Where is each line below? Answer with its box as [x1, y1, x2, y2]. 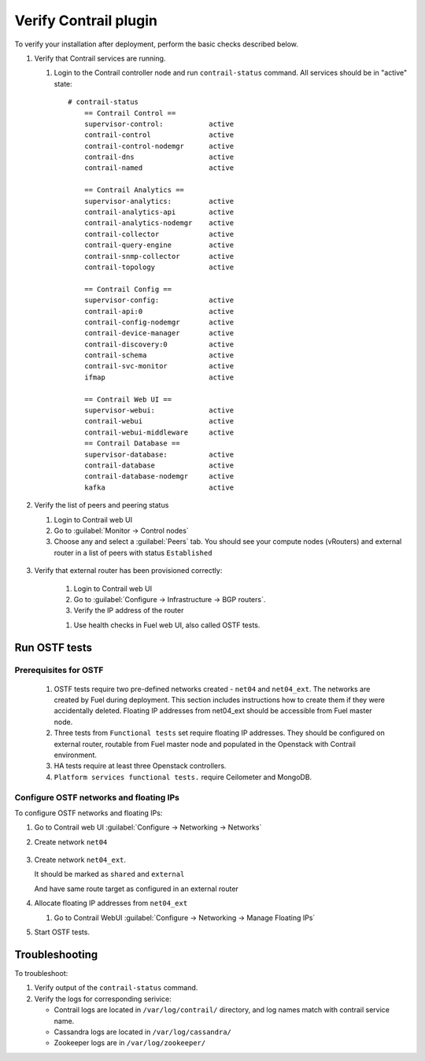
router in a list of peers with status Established [54, 548, 213, 557]
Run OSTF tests [14, 641, 93, 654]
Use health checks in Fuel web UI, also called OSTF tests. [73, 620, 261, 630]
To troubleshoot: [14, 968, 68, 978]
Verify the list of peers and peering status [34, 501, 169, 510]
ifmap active [83, 372, 235, 382]
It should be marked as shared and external [34, 870, 185, 879]
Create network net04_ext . [34, 855, 126, 865]
